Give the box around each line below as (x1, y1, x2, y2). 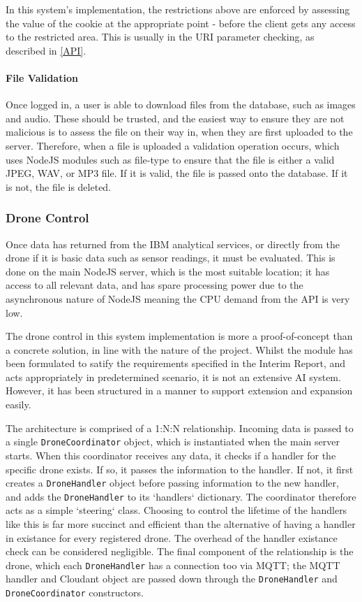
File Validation (6, 70, 78, 85)
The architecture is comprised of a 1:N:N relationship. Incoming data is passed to (6, 420, 354, 435)
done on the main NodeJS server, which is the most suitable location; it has (6, 264, 330, 278)
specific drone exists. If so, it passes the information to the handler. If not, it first (6, 461, 354, 476)
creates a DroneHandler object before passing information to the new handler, (6, 475, 339, 490)
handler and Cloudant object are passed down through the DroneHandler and (6, 571, 338, 586)
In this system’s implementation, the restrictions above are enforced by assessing (6, 2, 350, 16)
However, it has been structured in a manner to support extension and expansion (6, 383, 353, 398)
